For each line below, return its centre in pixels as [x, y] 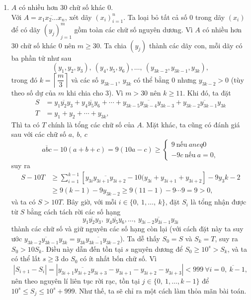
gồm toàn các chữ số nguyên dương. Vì [133, 29]
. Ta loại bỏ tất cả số [155, 17]
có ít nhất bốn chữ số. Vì [118, 258]
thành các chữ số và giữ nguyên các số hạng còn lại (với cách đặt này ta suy [127, 229]
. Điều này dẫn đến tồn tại [83, 249]
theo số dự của [34, 93]
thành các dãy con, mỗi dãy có [196, 45]
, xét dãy [78, 17]
